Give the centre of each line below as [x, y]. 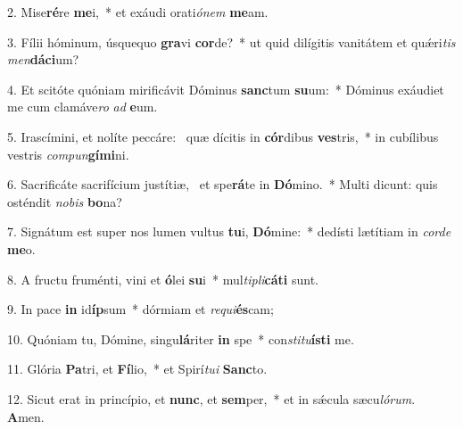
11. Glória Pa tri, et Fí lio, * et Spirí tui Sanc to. [137, 369]
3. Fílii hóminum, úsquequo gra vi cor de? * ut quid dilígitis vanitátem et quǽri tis [231, 41]
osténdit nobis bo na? [65, 201]
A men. [26, 416]
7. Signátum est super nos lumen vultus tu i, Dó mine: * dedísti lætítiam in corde [229, 231]
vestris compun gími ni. [68, 154]
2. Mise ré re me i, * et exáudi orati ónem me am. [138, 12]
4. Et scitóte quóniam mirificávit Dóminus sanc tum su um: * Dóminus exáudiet [226, 89]
